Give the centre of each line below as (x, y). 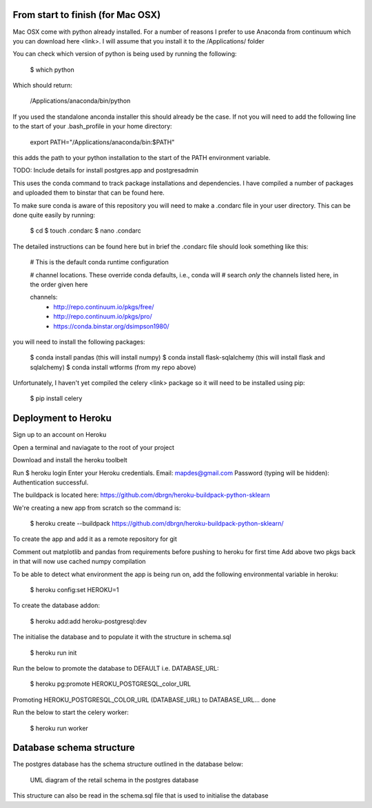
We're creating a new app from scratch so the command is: (97, 508)
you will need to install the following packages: (79, 342)
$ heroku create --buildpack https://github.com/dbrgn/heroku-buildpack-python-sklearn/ (157, 524)
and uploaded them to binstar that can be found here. (89, 193)
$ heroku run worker (59, 728)
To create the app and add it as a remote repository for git (95, 539)
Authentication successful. (51, 482)
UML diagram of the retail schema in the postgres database (114, 780)
